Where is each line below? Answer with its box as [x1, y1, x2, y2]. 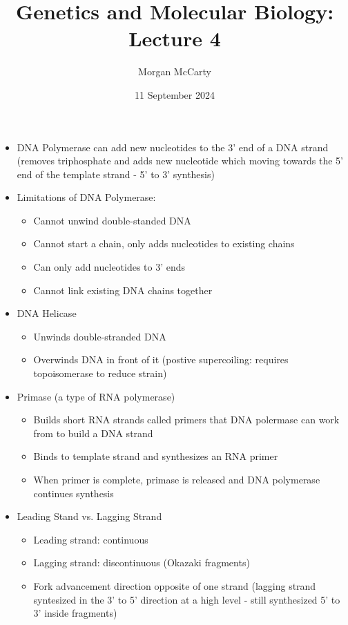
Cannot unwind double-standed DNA [33, 213, 191, 227]
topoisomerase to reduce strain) [33, 366, 167, 381]
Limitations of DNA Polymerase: [17, 190, 156, 204]
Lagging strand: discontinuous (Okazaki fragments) [33, 555, 250, 570]
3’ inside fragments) [33, 606, 117, 620]
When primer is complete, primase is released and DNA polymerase [33, 472, 320, 486]
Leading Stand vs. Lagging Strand [17, 509, 162, 523]
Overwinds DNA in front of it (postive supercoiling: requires [33, 352, 289, 367]
